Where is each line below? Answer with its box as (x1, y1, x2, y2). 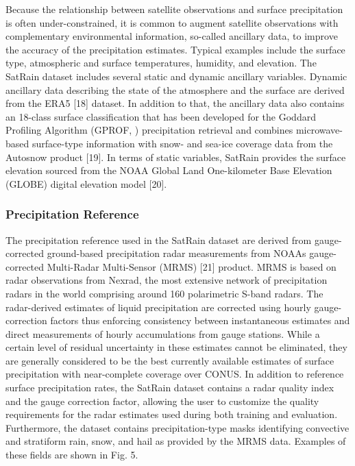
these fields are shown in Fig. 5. (5, 447, 138, 462)
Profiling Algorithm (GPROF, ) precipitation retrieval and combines (5, 123, 293, 137)
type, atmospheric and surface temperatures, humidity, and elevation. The (5, 56, 317, 70)
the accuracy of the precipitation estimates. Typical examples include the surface (5, 42, 345, 56)
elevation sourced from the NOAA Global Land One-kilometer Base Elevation (5, 163, 332, 177)
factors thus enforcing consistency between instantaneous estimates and (50, 313, 350, 328)
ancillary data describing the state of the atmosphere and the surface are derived (5, 82, 345, 97)
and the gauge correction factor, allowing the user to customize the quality (5, 393, 319, 408)
